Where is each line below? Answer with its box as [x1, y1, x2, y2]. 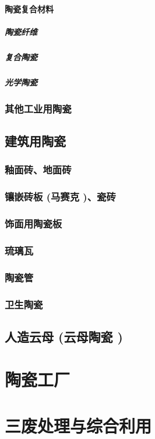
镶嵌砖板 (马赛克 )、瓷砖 [5, 189, 116, 204]
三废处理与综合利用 [5, 413, 152, 437]
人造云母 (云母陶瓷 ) [5, 327, 123, 345]
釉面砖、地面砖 [5, 162, 72, 177]
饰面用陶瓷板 [5, 216, 62, 230]
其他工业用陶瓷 [5, 101, 72, 115]
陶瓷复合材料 [5, 2, 54, 15]
